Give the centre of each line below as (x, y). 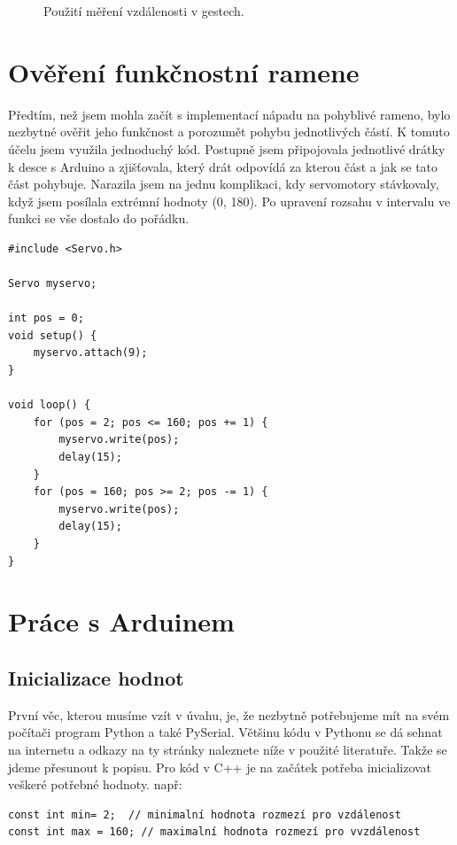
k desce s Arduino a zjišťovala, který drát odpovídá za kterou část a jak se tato (223, 166)
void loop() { (50, 405)
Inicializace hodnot (96, 677)
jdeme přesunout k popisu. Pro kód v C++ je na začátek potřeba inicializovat (220, 767)
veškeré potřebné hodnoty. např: (95, 784)
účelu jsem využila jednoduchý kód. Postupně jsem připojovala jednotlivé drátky (227, 148)
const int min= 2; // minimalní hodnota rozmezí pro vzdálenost (205, 814)
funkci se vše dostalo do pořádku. (99, 218)
